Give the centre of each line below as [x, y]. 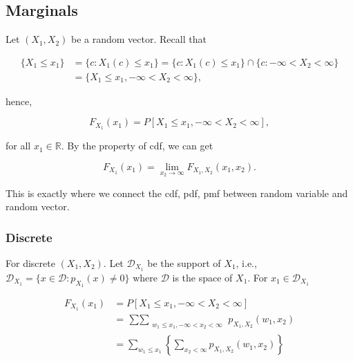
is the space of [202, 277]
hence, [19, 101]
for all [18, 146]
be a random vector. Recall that [139, 39]
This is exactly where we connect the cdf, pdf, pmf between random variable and [177, 193]
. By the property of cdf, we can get [137, 146]
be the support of [184, 262]
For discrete [30, 262]
